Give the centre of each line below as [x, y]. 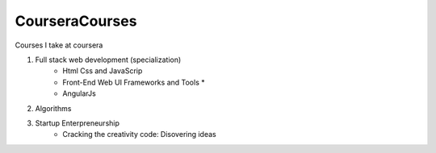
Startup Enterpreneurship [78, 123]
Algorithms [53, 108]
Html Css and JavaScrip [103, 71]
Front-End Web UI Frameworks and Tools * [134, 82]
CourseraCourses [76, 21]
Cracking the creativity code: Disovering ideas [140, 134]
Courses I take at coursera [59, 45]
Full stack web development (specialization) [108, 60]
